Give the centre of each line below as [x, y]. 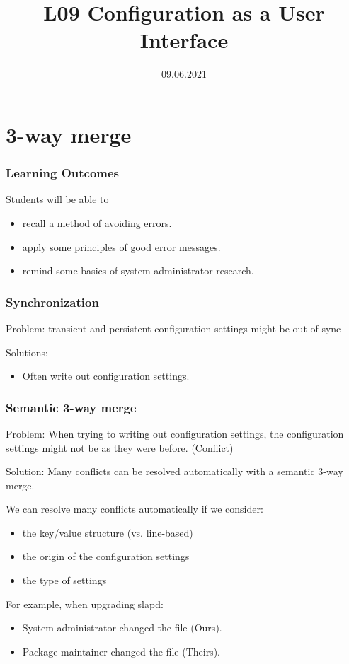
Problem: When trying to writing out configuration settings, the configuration [175, 433]
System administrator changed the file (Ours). [122, 628]
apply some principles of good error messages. [121, 246]
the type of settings [64, 580]
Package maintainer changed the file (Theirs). [121, 651]
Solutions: [27, 352]
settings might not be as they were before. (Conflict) [120, 447]
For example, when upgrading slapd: [85, 604]
